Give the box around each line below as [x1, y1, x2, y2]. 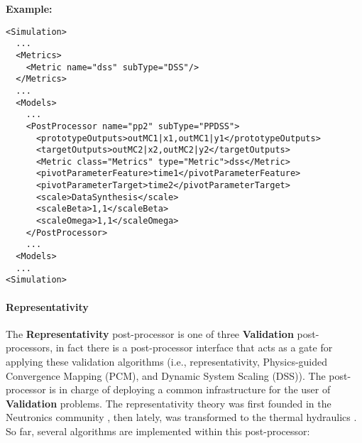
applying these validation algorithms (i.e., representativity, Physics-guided [6, 354, 328, 369]
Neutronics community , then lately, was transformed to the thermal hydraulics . [6, 410, 357, 425]
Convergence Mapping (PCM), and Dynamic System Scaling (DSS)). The [6, 368, 326, 383]
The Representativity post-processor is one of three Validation [6, 326, 294, 341]
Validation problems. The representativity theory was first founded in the [6, 395, 331, 410]
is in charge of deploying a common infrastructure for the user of [49, 382, 331, 397]
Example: [6, 1, 53, 16]
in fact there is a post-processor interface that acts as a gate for [55, 340, 333, 355]
